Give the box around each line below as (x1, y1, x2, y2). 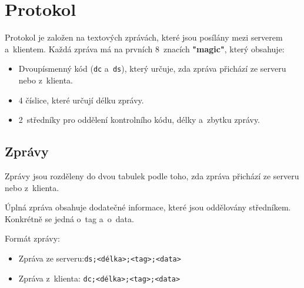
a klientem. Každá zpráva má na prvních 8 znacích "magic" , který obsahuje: (5, 42, 285, 55)
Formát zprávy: (5, 232, 61, 245)
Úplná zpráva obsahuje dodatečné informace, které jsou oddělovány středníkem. (5, 201, 291, 213)
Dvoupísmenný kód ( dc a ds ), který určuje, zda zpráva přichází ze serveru (18, 62, 286, 75)
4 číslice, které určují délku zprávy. (18, 93, 144, 106)
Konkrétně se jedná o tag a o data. (5, 212, 134, 225)
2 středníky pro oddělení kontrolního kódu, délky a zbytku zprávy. (18, 113, 260, 126)
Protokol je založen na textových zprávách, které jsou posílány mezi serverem (5, 31, 283, 43)
